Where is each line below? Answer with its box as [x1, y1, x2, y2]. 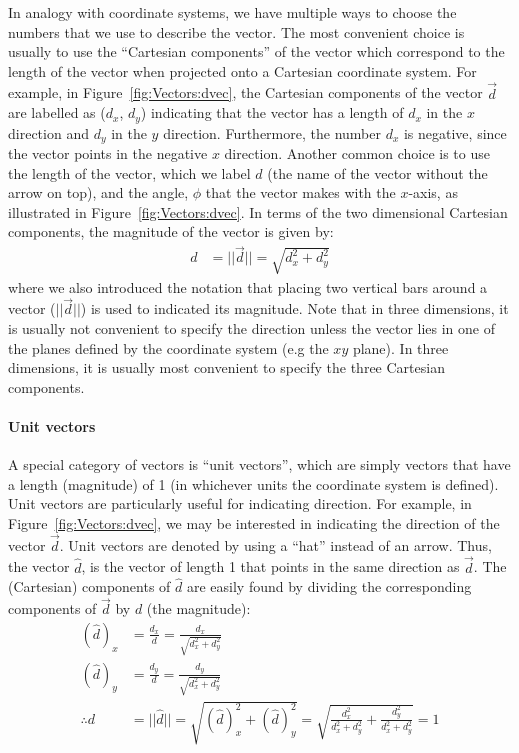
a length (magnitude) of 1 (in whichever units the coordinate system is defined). [8, 473, 499, 494]
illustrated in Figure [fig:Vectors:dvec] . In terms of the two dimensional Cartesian [8, 201, 508, 222]
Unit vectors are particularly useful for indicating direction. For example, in [8, 493, 472, 514]
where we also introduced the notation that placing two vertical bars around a [8, 276, 488, 297]
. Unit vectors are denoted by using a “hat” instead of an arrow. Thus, [59, 534, 492, 555]
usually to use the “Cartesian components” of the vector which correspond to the [8, 41, 505, 62]
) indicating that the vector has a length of [140, 102, 404, 123]
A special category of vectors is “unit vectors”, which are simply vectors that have [8, 454, 511, 475]
